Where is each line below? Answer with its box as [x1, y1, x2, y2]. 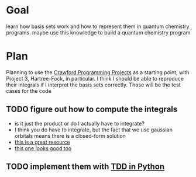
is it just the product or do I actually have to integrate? [14, 120, 145, 127]
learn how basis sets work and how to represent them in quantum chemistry [6, 23, 190, 30]
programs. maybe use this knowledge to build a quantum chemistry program [6, 29, 191, 36]
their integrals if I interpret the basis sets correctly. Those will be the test [6, 81, 181, 88]
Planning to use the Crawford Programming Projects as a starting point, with [6, 68, 190, 76]
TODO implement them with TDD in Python [6, 162, 165, 172]
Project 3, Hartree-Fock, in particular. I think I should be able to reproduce [6, 75, 184, 82]
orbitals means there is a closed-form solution [14, 132, 126, 139]
